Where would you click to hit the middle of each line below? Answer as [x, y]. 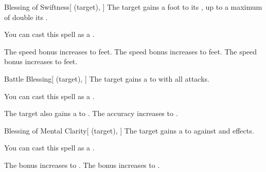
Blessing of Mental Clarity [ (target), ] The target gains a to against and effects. [129, 130]
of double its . [26, 17]
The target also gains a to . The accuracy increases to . [91, 113]
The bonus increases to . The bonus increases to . [82, 165]
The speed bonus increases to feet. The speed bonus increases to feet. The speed [131, 51]
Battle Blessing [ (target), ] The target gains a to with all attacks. [107, 78]
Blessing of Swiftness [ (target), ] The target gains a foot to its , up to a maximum [133, 7]
